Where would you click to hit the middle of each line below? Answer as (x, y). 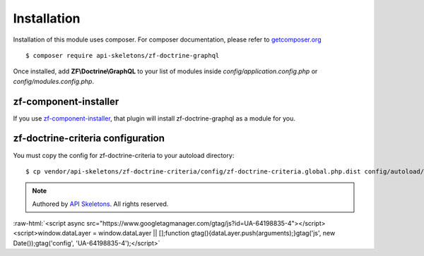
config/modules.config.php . (54, 81)
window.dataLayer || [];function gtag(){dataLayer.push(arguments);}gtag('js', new (217, 233)
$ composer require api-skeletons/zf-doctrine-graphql (123, 55)
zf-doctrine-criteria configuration (89, 139)
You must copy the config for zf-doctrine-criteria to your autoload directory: (124, 155)
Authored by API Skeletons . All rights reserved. (100, 204)
